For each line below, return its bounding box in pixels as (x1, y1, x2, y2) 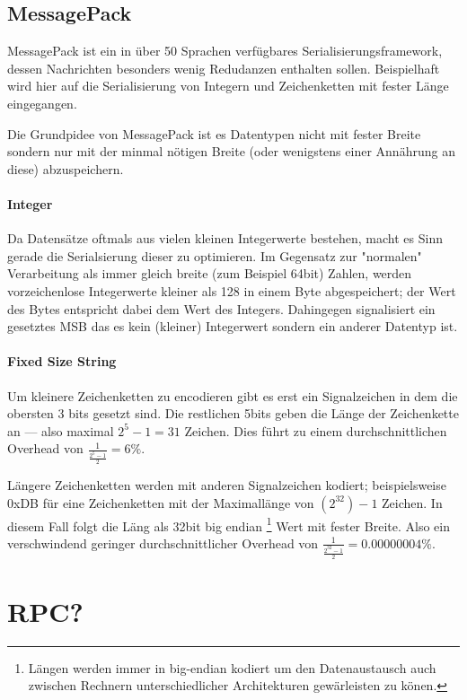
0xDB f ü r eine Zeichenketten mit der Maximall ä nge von (7, 493, 314, 512)
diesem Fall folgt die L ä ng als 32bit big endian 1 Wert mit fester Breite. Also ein (7, 513, 450, 535)
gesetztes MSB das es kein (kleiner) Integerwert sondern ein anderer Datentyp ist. (7, 317, 458, 336)
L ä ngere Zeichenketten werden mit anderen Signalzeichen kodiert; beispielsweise (7, 476, 446, 494)
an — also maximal (7, 421, 114, 440)
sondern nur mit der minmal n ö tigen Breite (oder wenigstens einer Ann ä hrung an (7, 142, 455, 161)
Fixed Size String (7, 352, 117, 371)
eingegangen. (7, 93, 77, 112)
